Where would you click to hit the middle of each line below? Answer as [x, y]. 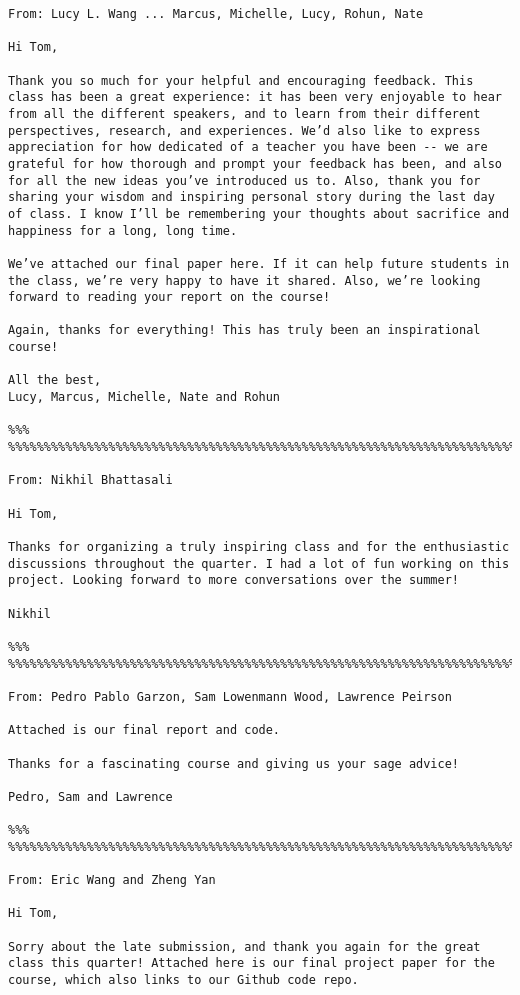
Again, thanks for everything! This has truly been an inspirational [244, 330]
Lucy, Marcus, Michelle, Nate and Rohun [144, 397]
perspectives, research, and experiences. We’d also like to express [244, 130]
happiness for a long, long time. [123, 230]
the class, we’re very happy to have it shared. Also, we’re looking [244, 280]
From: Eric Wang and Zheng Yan [112, 880]
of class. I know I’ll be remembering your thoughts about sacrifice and [259, 213]
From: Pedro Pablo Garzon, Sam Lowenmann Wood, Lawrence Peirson [230, 696]
